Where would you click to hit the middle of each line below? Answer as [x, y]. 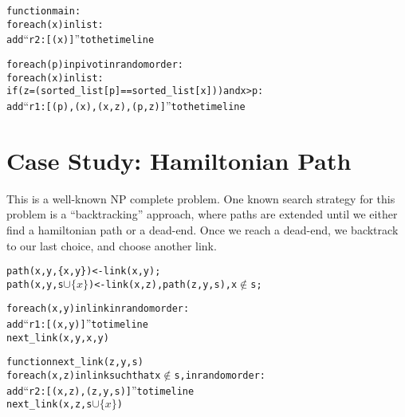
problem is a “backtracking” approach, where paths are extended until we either [202, 214]
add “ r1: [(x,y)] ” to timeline [77, 323]
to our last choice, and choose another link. [112, 245]
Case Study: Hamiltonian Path [179, 160]
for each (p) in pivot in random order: [95, 64]
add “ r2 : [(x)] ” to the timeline [81, 39]
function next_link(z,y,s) [75, 362]
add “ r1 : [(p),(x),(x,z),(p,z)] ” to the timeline [126, 105]
